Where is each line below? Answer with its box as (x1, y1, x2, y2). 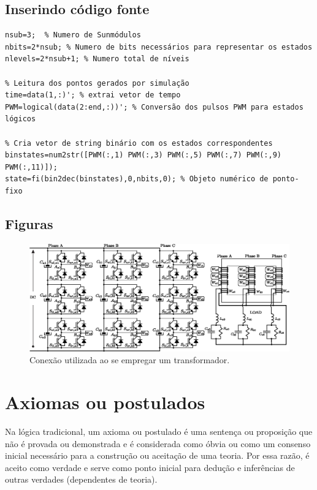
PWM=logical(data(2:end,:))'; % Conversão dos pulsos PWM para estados (5, 102, 304, 111)
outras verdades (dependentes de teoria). (5, 473, 158, 486)
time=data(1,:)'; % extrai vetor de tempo (5, 91, 181, 100)
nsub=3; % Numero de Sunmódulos (5, 31, 141, 40)
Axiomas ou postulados (5, 390, 205, 415)
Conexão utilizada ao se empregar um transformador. (29, 353, 230, 366)
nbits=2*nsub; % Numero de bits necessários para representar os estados (5, 42, 313, 51)
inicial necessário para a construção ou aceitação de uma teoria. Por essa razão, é (5, 449, 310, 462)
